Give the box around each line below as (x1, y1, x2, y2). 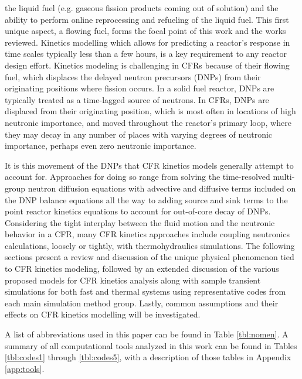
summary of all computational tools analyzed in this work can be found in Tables (5, 339, 297, 351)
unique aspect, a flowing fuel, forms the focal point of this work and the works (5, 25, 286, 37)
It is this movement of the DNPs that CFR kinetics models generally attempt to (5, 159, 294, 171)
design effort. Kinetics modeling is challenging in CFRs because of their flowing (5, 59, 290, 71)
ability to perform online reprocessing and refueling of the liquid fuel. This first (5, 13, 289, 25)
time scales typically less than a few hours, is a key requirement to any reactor (5, 47, 287, 60)
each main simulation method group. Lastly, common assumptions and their (5, 296, 279, 309)
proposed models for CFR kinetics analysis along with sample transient (5, 274, 261, 286)
